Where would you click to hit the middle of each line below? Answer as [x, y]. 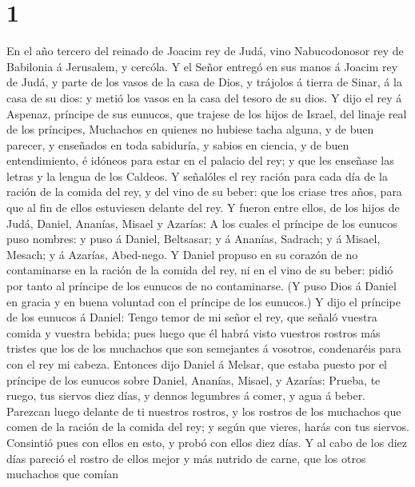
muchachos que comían [63, 474]
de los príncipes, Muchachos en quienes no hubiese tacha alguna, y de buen [190, 129]
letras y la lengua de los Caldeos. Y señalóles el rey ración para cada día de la [197, 176]
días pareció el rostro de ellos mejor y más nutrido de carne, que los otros [186, 458]
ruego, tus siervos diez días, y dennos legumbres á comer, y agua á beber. [186, 395]
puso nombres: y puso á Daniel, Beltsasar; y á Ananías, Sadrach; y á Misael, [194, 239]
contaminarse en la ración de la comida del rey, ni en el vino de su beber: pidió [200, 270]
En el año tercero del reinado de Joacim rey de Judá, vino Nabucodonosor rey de [205, 51]
